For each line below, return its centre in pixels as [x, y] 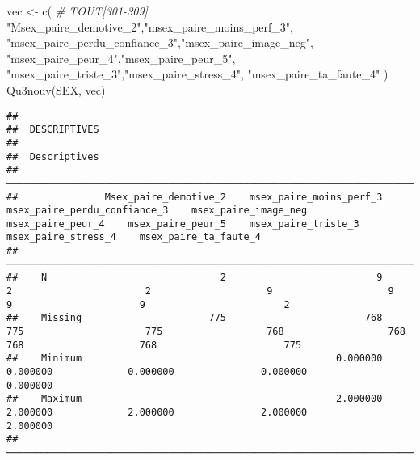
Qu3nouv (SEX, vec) [56, 89]
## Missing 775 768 [195, 318]
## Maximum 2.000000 [195, 399]
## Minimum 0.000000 [195, 359]
